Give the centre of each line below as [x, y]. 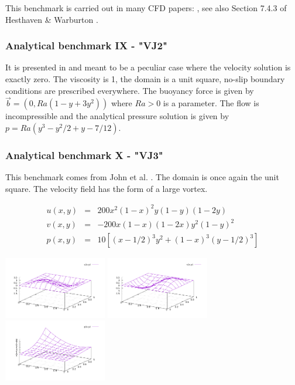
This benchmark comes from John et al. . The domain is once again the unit [142, 177]
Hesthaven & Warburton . [52, 19]
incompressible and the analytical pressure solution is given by [117, 116]
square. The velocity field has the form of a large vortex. [107, 188]
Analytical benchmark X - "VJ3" [84, 155]
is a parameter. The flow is [211, 103]
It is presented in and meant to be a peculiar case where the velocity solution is [148, 67]
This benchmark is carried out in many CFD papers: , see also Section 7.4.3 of [146, 8]
